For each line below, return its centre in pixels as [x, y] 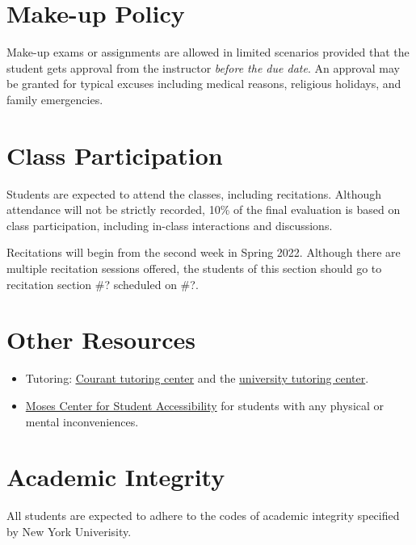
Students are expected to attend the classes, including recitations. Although [194, 193]
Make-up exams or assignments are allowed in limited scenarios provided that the [208, 52]
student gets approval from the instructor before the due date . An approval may [203, 67]
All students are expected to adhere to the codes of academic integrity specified [203, 516]
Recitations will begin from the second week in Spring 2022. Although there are [204, 252]
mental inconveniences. [82, 421]
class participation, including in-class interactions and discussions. [170, 225]
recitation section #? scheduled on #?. [103, 284]
